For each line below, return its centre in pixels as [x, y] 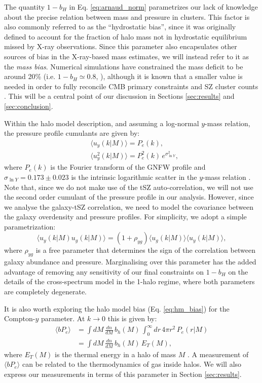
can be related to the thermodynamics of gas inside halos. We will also [132, 364]
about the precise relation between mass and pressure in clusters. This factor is [127, 16]
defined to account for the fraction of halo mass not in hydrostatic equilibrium [126, 36]
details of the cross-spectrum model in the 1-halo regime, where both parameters [129, 281]
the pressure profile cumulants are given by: [72, 133]
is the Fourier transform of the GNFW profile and [128, 167]
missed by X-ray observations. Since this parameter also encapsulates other [121, 46]
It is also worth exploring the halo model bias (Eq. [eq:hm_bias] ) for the [117, 308]
